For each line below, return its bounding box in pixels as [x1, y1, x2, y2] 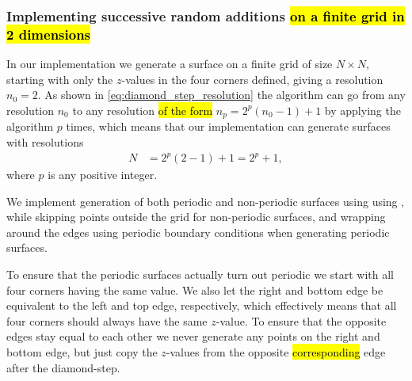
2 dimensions [6, 24, 91, 44]
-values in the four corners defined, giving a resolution [121, 70, 383, 87]
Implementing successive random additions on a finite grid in [6, 6, 405, 25]
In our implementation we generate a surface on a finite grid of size [6, 55, 333, 72]
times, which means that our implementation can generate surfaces [66, 118, 391, 135]
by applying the [324, 101, 401, 118]
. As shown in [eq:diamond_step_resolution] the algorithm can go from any [37, 86, 406, 103]
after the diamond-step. [6, 359, 120, 375]
